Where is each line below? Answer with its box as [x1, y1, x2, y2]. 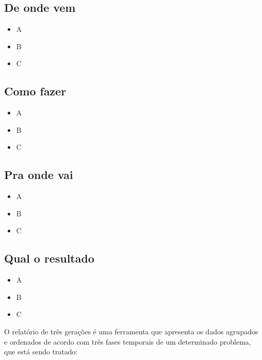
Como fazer [4, 83, 66, 99]
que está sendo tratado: [4, 346, 78, 357]
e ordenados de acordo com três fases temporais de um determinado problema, [4, 336, 251, 347]
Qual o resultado [4, 250, 95, 266]
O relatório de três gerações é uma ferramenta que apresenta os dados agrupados [4, 326, 258, 336]
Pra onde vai [4, 167, 73, 183]
